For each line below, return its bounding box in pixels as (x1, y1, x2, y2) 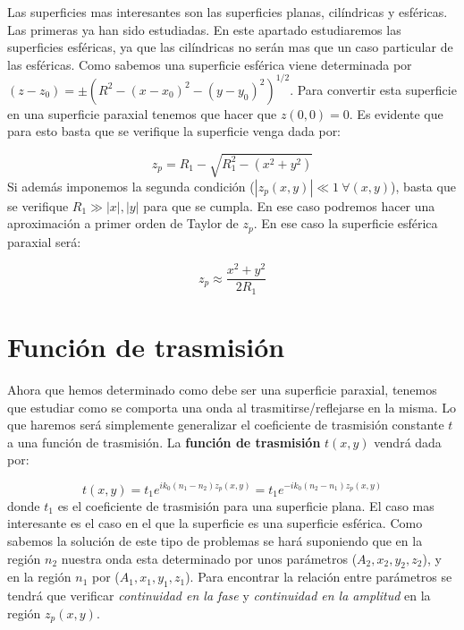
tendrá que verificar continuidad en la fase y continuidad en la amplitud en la (7, 586, 431, 605)
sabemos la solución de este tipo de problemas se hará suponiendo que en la (7, 532, 423, 550)
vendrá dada (374, 432, 442, 451)
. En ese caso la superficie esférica (253, 214, 438, 233)
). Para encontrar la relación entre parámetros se (185, 567, 452, 586)
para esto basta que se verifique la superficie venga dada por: (7, 122, 342, 140)
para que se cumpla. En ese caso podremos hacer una (143, 196, 435, 215)
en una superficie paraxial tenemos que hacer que (7, 104, 277, 123)
